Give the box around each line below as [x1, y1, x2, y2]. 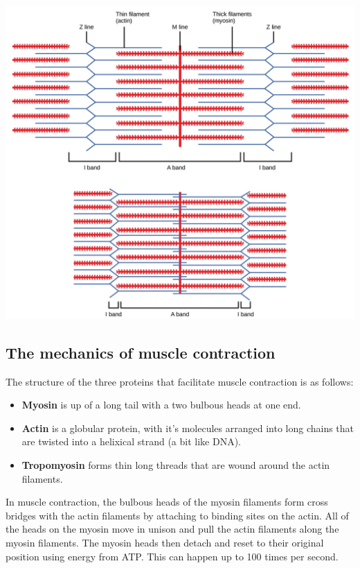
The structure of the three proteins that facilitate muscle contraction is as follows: [6, 374, 354, 388]
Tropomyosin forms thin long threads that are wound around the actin [21, 458, 330, 472]
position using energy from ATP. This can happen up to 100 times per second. [6, 549, 339, 563]
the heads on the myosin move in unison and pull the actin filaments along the [6, 522, 339, 536]
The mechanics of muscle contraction [6, 341, 276, 363]
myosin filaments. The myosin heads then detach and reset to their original [6, 535, 324, 549]
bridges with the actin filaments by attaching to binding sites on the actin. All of [6, 508, 349, 522]
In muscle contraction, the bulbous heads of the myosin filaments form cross [6, 494, 328, 509]
